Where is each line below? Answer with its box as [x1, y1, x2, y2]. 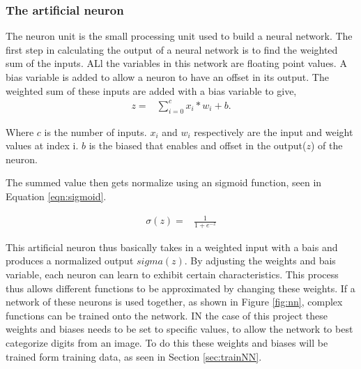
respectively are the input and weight [194, 124, 353, 139]
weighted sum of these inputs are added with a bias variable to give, [6, 83, 297, 98]
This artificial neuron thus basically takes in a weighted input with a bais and [6, 239, 338, 254]
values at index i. [6, 138, 79, 153]
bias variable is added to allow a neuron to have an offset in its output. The [6, 70, 329, 84]
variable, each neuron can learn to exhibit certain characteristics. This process [6, 267, 339, 282]
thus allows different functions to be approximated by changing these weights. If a [6, 280, 355, 295]
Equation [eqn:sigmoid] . [6, 188, 107, 203]
